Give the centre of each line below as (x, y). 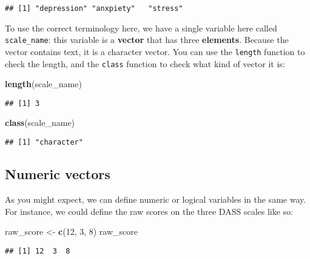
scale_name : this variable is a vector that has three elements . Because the (147, 40)
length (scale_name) (43, 84)
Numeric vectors (58, 174)
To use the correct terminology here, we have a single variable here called (141, 28)
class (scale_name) (40, 123)
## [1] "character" (44, 143)
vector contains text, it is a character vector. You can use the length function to (155, 51)
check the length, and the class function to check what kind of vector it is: (145, 63)
